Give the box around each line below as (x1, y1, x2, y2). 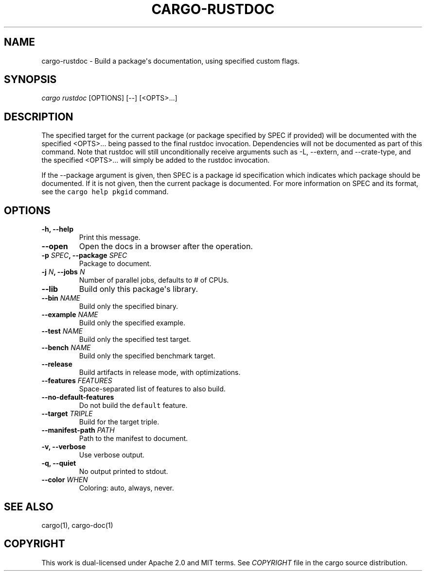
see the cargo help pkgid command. (41, 187, 169, 196)
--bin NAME (41, 294, 81, 303)
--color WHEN (41, 475, 88, 484)
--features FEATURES (41, 376, 112, 385)
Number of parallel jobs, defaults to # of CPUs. (79, 276, 229, 285)
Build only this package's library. (79, 284, 198, 294)
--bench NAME (41, 343, 91, 352)
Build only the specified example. (79, 319, 185, 327)
